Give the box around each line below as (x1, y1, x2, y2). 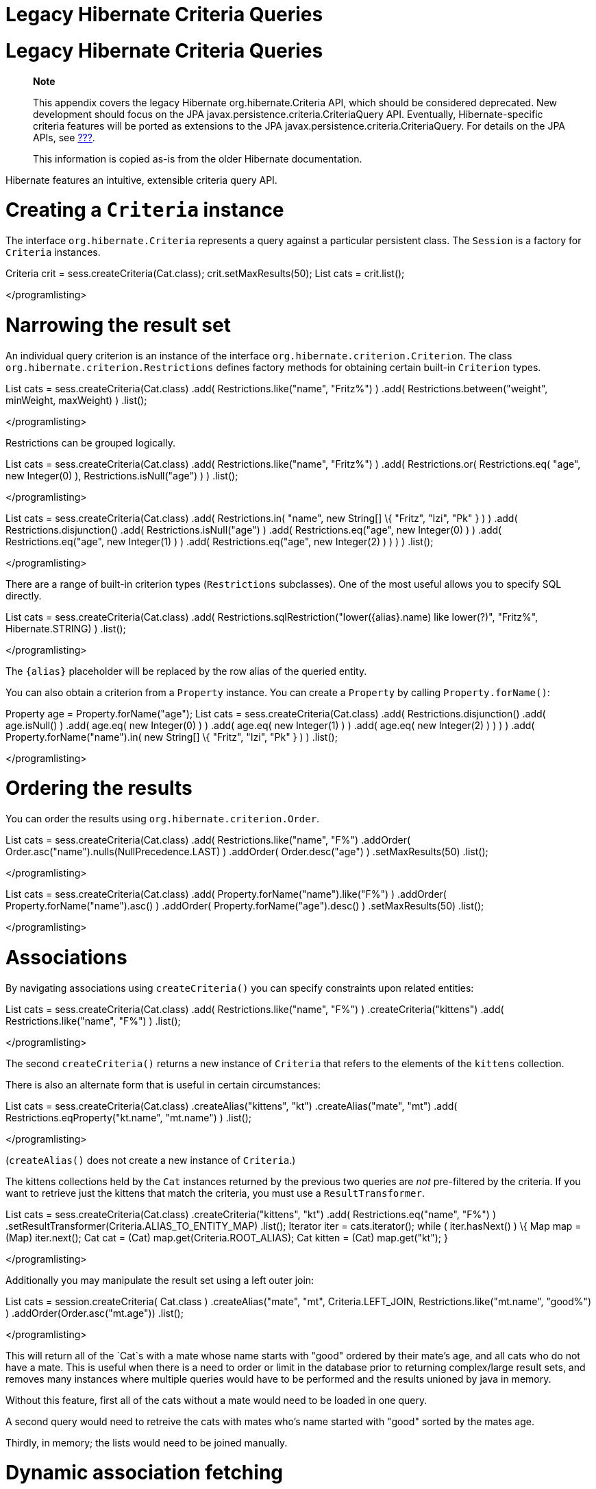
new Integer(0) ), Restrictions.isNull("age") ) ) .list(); (5, 469, 238, 481)
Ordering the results (5, 776, 193, 800)
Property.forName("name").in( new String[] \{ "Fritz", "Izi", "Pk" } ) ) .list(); (5, 730, 338, 743)
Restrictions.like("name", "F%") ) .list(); (5, 1014, 181, 1027)
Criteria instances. (5, 246, 101, 258)
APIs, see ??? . (33, 131, 95, 143)
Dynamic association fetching (5, 1461, 284, 1485)
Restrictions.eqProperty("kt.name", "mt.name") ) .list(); (5, 1111, 252, 1123)
